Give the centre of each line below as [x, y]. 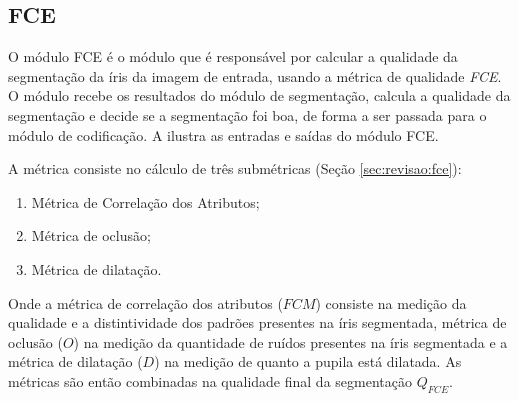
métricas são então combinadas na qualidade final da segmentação [210, 380]
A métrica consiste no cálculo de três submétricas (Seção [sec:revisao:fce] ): [235, 168]
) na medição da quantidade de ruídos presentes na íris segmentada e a [290, 341]
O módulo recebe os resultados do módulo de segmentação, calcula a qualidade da [259, 95]
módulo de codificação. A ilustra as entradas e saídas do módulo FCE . [223, 134]
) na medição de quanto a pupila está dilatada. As [308, 361]
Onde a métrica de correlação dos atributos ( [145, 302]
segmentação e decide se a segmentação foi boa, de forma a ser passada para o [247, 114]
